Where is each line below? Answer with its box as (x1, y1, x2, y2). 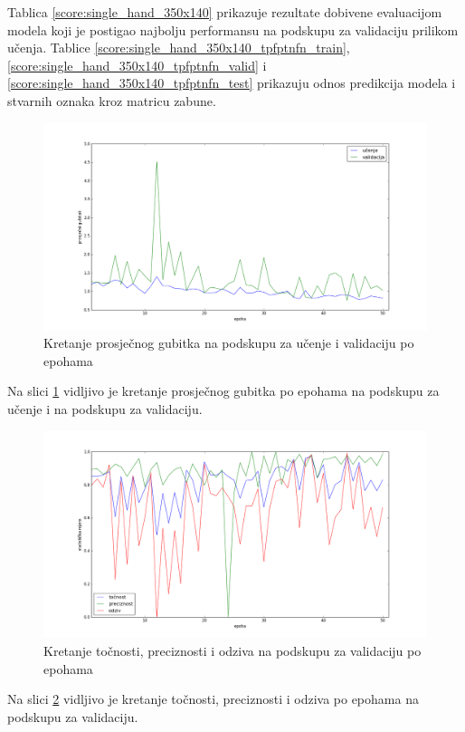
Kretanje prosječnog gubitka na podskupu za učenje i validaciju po (43, 333, 414, 352)
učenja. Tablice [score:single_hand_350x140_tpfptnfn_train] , (7, 38, 350, 57)
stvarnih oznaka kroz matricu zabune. (7, 91, 216, 110)
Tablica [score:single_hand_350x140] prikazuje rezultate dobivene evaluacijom (7, 3, 442, 21)
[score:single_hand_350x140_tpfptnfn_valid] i (7, 55, 267, 74)
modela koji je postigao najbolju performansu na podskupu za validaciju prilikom (7, 20, 459, 39)
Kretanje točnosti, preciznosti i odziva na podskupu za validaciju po (43, 641, 422, 660)
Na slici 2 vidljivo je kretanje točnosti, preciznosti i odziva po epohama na (7, 689, 419, 708)
